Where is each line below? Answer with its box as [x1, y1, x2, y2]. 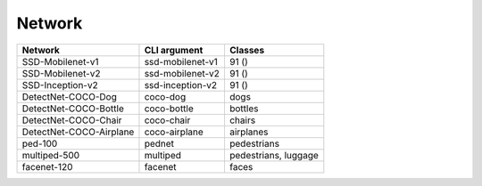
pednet [144, 137, 174, 150]
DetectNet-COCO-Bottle [21, 102, 124, 115]
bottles [229, 102, 259, 115]
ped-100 [21, 137, 58, 150]
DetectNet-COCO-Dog [21, 90, 118, 102]
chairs [229, 114, 256, 126]
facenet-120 [21, 160, 73, 173]
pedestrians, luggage [229, 149, 319, 161]
